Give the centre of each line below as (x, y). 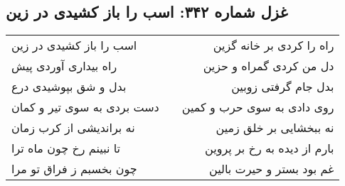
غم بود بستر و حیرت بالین (272, 169)
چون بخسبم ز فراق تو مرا (74, 169)
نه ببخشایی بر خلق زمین (275, 128)
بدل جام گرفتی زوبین (283, 87)
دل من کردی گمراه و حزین (269, 66)
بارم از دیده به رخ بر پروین (270, 148)
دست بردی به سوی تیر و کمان (85, 107)
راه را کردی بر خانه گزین (274, 45)
